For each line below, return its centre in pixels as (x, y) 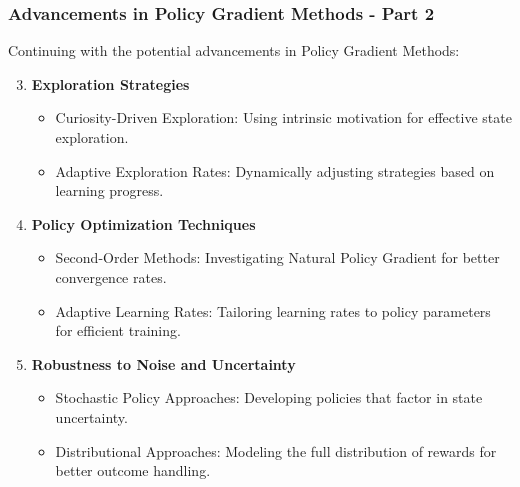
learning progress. (109, 190)
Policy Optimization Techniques (143, 223)
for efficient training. (118, 330)
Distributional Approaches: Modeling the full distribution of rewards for (276, 450)
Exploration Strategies (110, 83)
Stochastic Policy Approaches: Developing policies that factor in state (269, 397)
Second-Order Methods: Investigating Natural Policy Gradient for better (277, 257)
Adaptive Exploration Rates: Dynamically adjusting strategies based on (275, 170)
